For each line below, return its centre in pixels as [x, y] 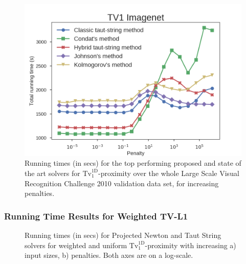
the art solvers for [52, 173]
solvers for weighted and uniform [76, 245]
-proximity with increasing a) [191, 245]
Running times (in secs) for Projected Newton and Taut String [123, 235]
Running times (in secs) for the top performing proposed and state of [133, 163]
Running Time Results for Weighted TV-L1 [96, 216]
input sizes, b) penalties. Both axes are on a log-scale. [109, 255]
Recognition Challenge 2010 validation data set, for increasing [122, 183]
